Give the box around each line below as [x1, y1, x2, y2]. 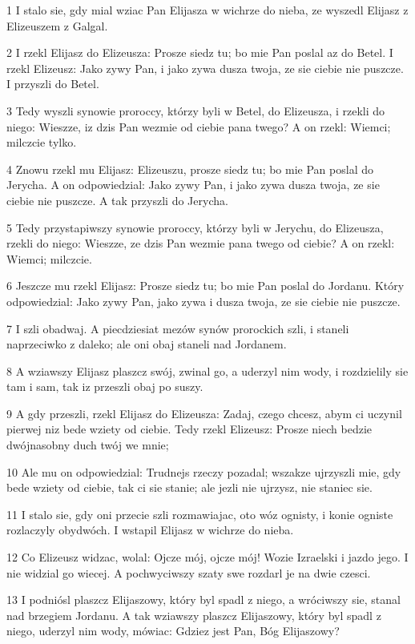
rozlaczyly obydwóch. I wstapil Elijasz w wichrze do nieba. [6, 521, 294, 538]
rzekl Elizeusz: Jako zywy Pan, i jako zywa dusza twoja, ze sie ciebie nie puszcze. [6, 59, 404, 76]
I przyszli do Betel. [6, 75, 99, 92]
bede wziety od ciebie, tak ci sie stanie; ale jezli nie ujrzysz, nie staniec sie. [6, 479, 373, 496]
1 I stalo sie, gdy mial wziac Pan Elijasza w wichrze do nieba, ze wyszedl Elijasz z [6, 2, 409, 18]
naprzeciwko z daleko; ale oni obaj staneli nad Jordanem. [6, 336, 287, 352]
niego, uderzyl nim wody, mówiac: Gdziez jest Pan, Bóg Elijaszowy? [6, 622, 340, 639]
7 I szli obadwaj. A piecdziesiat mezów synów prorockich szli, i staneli [6, 320, 349, 336]
